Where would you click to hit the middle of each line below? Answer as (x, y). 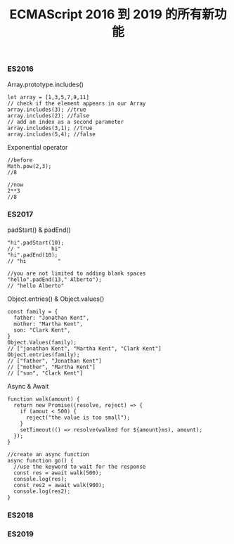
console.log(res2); (42, 491)
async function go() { (40, 460)
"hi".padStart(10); (36, 242)
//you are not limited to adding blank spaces (77, 273)
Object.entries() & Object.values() (56, 299)
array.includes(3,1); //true (50, 128)
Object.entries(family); (44, 355)
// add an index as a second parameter (66, 122)
